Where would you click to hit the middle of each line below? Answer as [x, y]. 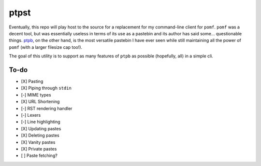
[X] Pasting [32, 82]
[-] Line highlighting [41, 122]
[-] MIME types [36, 95]
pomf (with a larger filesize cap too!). [45, 47]
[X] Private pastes [39, 149]
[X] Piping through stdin [46, 88]
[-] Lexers [31, 115]
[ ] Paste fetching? [39, 156]
